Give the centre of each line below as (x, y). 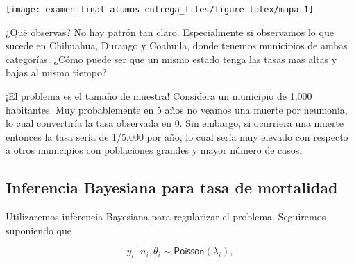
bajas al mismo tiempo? (56, 72)
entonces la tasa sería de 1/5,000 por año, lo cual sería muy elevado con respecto (177, 136)
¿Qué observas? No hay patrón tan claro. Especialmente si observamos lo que (170, 32)
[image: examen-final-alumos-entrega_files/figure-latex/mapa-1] (160, 10)
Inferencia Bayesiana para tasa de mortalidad (172, 187)
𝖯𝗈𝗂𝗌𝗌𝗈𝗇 (189, 252)
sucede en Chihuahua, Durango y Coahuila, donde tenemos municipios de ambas (177, 45)
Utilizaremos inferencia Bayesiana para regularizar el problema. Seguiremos (166, 217)
